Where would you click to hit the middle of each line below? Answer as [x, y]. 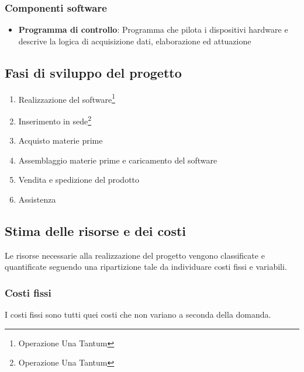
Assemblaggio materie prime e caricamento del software [118, 160]
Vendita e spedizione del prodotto [79, 180]
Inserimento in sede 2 [55, 120]
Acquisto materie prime [61, 140]
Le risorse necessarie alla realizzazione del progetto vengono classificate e [135, 255]
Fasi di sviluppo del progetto [93, 72]
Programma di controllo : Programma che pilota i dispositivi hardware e [153, 29]
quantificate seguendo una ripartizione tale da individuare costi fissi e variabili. [146, 267]
